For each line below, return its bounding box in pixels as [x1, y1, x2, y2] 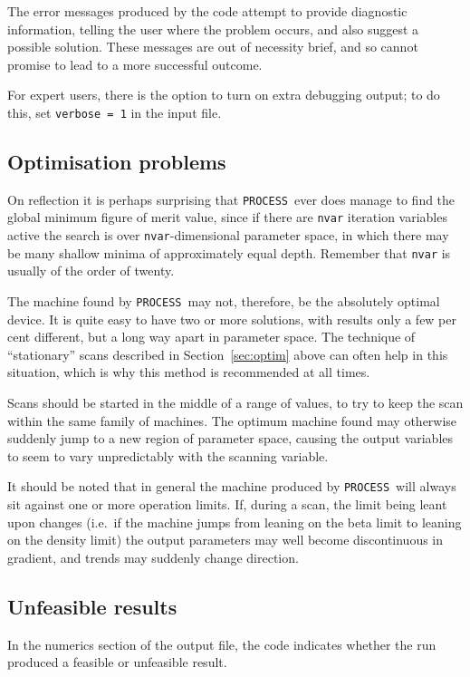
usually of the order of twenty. [7, 261, 175, 280]
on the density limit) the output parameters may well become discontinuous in [7, 530, 444, 549]
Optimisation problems [7, 148, 226, 176]
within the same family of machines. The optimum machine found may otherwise [7, 411, 457, 430]
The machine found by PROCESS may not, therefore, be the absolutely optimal [7, 292, 440, 311]
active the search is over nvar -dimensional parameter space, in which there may [7, 226, 449, 245]
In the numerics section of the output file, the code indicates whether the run [7, 634, 436, 653]
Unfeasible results [7, 592, 177, 620]
